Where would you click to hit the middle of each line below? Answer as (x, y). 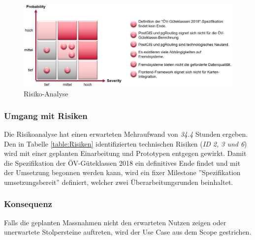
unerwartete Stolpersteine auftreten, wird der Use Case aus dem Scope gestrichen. (128, 232)
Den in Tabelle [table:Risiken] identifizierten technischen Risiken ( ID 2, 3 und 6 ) (126, 143)
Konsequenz (28, 204)
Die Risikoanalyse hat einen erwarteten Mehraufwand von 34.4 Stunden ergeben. (126, 134)
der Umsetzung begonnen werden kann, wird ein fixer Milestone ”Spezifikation (122, 172)
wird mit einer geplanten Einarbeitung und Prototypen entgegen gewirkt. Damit (125, 153)
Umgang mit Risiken (46, 115)
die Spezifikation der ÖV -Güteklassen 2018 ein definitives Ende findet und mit (122, 163)
